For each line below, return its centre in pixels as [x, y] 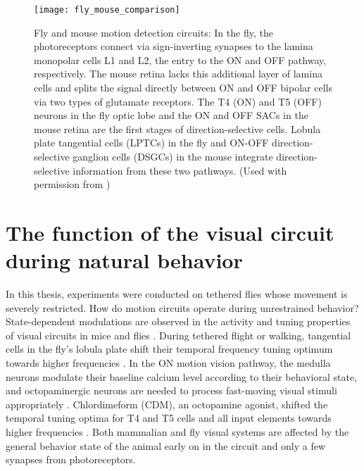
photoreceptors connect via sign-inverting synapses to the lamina [174, 46]
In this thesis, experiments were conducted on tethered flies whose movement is [177, 294]
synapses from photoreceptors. [71, 459]
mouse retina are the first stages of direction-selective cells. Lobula [177, 128]
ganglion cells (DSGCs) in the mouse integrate [173, 156]
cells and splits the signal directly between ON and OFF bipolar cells [183, 88]
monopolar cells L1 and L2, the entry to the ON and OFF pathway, [180, 59]
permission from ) [72, 184]
